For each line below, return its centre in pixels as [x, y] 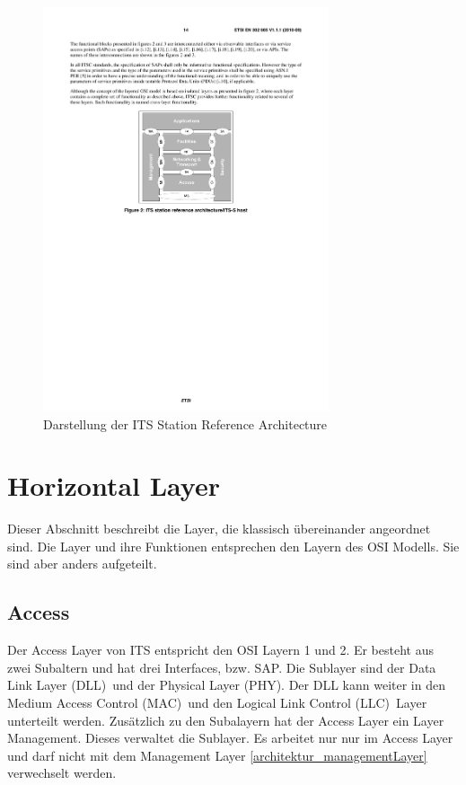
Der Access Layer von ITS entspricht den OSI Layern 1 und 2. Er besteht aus [220, 650]
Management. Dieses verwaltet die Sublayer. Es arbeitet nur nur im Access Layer [230, 738]
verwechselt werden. [62, 773]
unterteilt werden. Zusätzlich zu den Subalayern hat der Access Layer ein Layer [226, 720]
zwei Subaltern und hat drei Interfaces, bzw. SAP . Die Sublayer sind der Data [222, 667]
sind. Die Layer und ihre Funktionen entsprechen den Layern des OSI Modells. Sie [233, 546]
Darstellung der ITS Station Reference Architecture [185, 423]
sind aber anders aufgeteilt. [82, 564]
